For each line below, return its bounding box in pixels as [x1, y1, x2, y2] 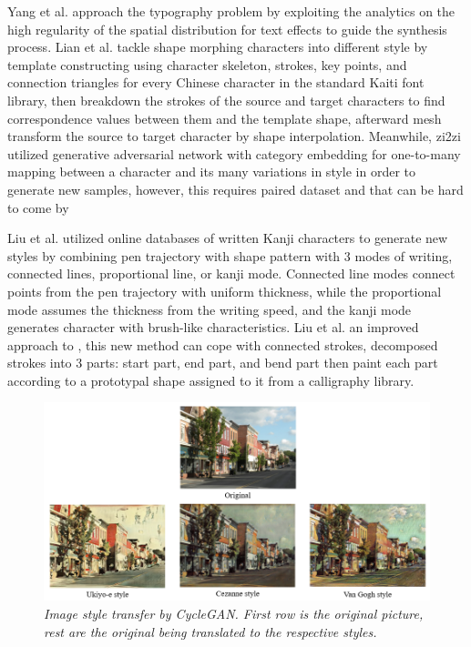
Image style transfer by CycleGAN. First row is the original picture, [44, 603, 424, 622]
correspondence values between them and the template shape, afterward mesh [7, 108, 442, 127]
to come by [7, 197, 69, 217]
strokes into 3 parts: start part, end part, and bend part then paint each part [7, 353, 438, 372]
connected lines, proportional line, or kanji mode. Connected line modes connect [7, 264, 456, 283]
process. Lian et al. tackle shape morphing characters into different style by [7, 37, 428, 56]
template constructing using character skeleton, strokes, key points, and [7, 55, 407, 74]
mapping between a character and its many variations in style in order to [7, 162, 416, 181]
